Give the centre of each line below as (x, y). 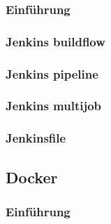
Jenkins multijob (54, 106)
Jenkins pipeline (52, 73)
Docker (32, 177)
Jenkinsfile (36, 138)
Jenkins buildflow (55, 41)
